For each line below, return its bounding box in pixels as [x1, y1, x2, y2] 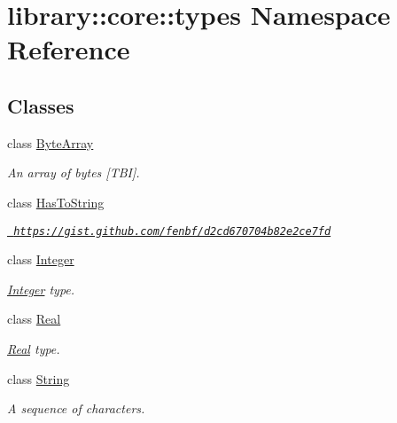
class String [7, 369, 70, 388]
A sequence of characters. [7, 399, 145, 418]
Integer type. [7, 279, 75, 298]
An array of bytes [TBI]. [7, 163, 140, 182]
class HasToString [7, 192, 105, 211]
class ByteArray [7, 133, 94, 152]
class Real [7, 309, 61, 328]
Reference [7, 31, 130, 67]
